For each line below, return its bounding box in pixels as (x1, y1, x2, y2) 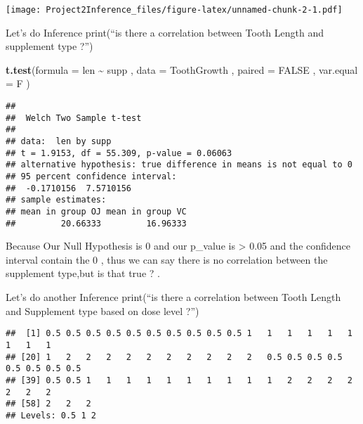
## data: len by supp (6, 136, 112, 146)
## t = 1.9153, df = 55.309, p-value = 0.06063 (6, 148, 232, 158)
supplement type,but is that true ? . (6, 266, 160, 281)
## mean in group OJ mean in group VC (6, 206, 187, 217)
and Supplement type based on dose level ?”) (6, 303, 199, 318)
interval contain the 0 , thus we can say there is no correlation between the (6, 252, 328, 266)
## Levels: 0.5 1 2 (6, 410, 96, 420)
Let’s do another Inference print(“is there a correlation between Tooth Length (6, 290, 341, 304)
